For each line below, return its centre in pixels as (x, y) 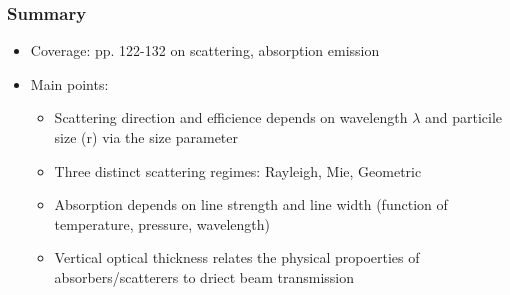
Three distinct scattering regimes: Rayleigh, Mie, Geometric (238, 170)
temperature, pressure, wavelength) (162, 223)
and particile (463, 117)
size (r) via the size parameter (146, 137)
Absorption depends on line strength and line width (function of (251, 204)
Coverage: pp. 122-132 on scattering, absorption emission (205, 50)
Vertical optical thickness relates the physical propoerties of (237, 257)
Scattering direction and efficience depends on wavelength (231, 117)
